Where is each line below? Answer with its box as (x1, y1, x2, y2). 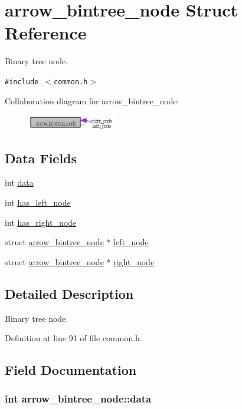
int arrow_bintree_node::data (5, 391, 152, 406)
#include (5, 77, 39, 86)
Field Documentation (5, 361, 137, 379)
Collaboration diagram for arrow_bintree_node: (5, 94, 179, 107)
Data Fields (5, 149, 77, 167)
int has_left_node (5, 196, 71, 208)
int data (5, 176, 34, 189)
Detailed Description (5, 284, 134, 302)
